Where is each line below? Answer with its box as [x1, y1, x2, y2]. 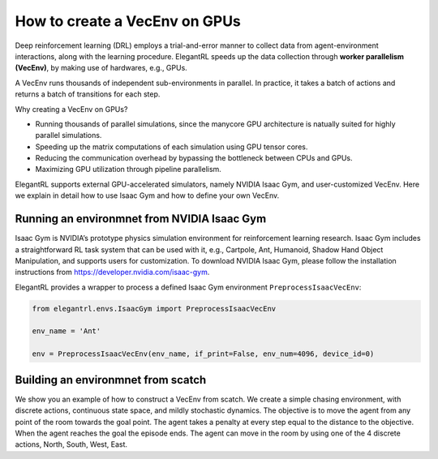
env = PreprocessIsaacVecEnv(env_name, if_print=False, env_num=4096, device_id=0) [32, 350, 375, 358]
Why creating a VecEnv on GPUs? [15, 104, 128, 114]
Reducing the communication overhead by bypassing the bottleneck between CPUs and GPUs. [35, 153, 353, 163]
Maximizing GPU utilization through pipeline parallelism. [35, 165, 222, 174]
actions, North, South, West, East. [15, 440, 128, 449]
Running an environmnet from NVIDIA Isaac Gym [15, 212, 267, 226]
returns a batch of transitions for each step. [15, 89, 161, 99]
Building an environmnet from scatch [15, 373, 207, 387]
